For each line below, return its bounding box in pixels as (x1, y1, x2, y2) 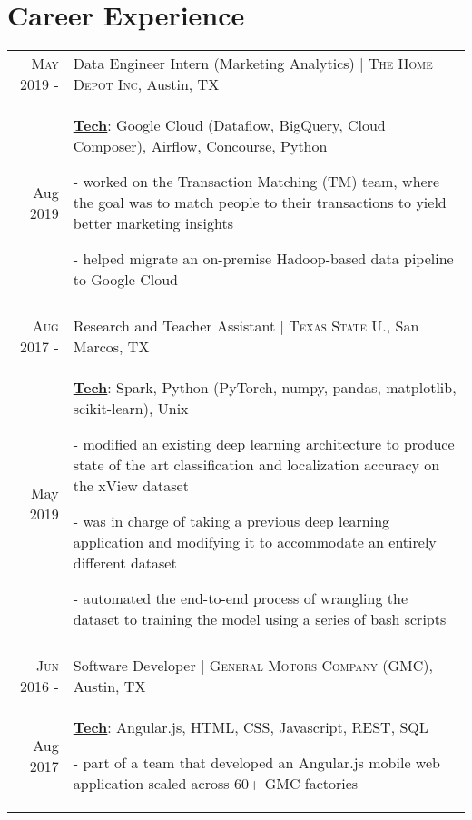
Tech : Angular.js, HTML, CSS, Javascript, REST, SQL (73, 716, 428, 738)
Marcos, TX (73, 336, 150, 358)
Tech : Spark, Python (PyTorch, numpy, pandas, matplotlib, (73, 377, 457, 399)
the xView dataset (73, 475, 189, 497)
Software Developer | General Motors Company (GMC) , (73, 655, 433, 677)
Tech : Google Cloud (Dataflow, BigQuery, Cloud (73, 114, 386, 136)
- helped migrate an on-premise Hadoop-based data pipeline (73, 248, 454, 270)
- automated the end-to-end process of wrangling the (73, 588, 408, 609)
